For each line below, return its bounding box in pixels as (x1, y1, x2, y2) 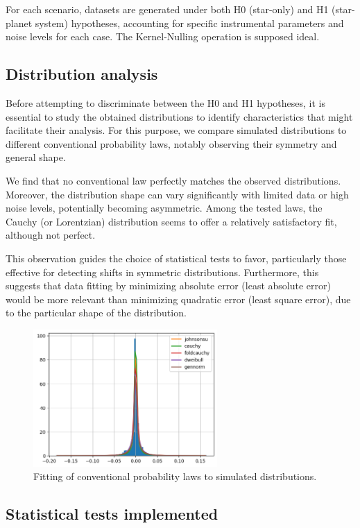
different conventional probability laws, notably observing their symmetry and (6, 136, 337, 151)
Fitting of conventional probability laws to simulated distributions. (33, 469, 317, 484)
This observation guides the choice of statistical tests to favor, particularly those (6, 250, 347, 265)
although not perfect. (6, 228, 96, 242)
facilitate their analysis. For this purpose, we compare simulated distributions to (6, 123, 347, 137)
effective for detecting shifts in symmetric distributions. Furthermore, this (6, 264, 319, 279)
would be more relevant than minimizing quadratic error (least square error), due (6, 291, 351, 306)
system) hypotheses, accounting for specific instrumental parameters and (35, 15, 344, 30)
